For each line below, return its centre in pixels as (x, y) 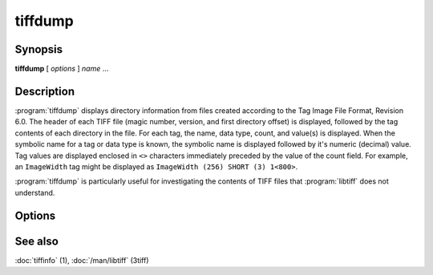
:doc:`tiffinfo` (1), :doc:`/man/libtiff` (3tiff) (82, 260)
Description (45, 91)
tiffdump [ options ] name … (62, 69)
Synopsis (39, 49)
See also (37, 241)
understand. (35, 192)
